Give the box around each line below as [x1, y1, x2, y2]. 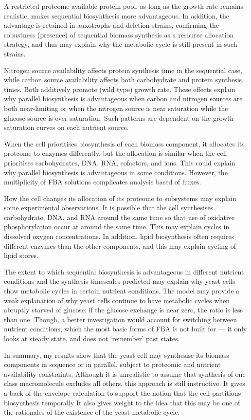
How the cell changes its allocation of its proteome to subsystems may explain [4, 193, 236, 203]
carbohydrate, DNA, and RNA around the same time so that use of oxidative [4, 212, 235, 222]
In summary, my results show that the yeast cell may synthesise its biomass [4, 349, 229, 360]
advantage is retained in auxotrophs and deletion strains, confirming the [4, 20, 219, 30]
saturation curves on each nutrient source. [4, 122, 129, 132]
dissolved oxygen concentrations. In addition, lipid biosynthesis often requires [4, 231, 234, 241]
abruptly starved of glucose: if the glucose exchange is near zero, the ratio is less [4, 305, 243, 315]
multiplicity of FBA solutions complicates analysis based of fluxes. [4, 177, 201, 187]
